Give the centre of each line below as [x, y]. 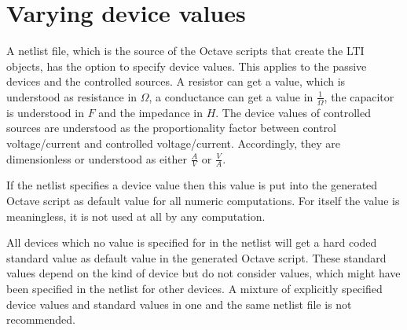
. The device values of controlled [293, 112]
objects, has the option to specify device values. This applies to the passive [187, 66]
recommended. [41, 319]
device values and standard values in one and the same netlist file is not [179, 304]
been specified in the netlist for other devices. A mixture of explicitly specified [194, 288]
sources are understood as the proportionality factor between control [171, 128]
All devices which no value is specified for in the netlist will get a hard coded [192, 242]
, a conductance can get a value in [231, 96]
